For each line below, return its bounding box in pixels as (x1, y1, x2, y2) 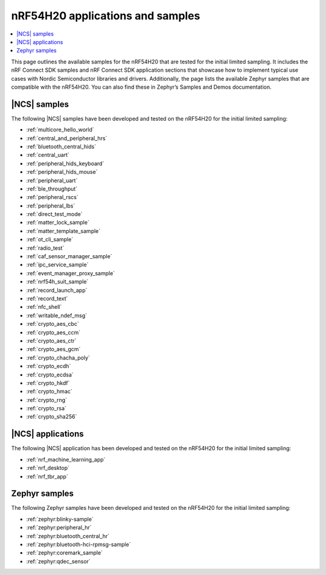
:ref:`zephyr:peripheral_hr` (26, 524, 92, 531)
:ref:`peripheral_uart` (26, 177, 78, 184)
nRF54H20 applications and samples (11, 9, 200, 22)
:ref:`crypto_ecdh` (26, 363, 71, 370)
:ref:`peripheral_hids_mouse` (26, 168, 98, 176)
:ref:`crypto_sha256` (26, 413, 77, 421)
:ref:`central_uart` (26, 151, 69, 159)
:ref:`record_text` (26, 295, 68, 302)
